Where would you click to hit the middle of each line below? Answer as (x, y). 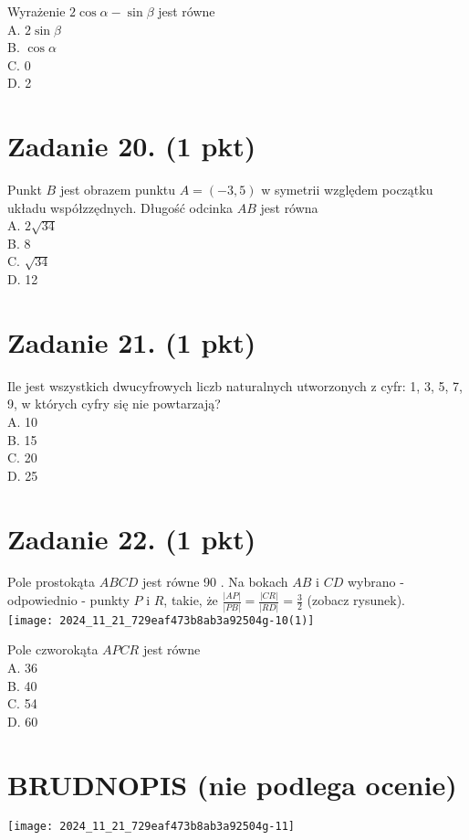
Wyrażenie (36, 11)
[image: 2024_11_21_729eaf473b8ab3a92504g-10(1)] (161, 620)
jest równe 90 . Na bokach (215, 582)
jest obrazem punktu (118, 190)
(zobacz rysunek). (356, 600)
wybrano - (375, 582)
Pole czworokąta (53, 649)
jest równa (289, 207)
